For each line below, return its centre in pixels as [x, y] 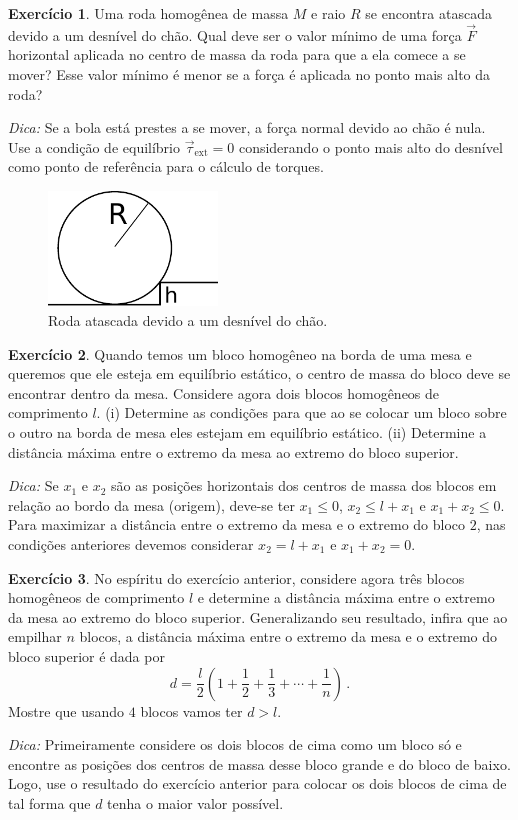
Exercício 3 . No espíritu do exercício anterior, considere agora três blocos [236, 577]
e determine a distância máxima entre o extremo [346, 597]
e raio [328, 13]
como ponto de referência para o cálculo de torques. [166, 166]
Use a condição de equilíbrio [94, 146]
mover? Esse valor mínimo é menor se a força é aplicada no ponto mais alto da [249, 74]
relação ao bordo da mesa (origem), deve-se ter [151, 504]
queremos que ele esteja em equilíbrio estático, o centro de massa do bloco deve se [259, 373]
